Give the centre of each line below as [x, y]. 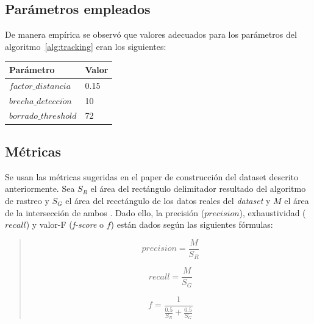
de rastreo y [27, 200]
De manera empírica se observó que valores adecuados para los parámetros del [151, 34]
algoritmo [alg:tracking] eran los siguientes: [86, 46]
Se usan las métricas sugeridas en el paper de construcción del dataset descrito [152, 176]
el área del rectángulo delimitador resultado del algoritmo [198, 188]
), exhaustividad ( [273, 212]
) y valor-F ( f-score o [65, 224]
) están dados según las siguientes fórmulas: [192, 224]
